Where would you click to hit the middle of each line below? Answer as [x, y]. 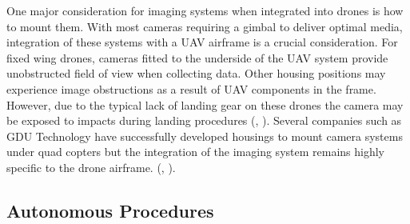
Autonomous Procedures [110, 210]
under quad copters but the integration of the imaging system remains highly [195, 152]
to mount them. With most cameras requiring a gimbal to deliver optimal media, [205, 26]
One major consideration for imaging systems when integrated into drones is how [205, 10]
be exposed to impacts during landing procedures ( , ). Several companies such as [204, 120]
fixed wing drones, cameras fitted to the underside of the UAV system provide [197, 57]
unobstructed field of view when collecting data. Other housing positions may [196, 73]
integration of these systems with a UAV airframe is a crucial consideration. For [202, 42]
